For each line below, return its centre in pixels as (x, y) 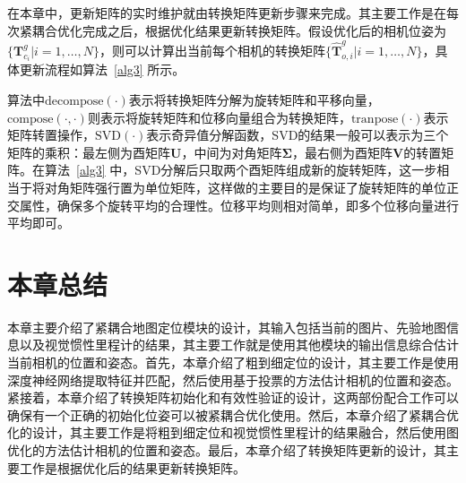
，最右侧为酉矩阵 (343, 152)
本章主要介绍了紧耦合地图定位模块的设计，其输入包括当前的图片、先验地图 (227, 327)
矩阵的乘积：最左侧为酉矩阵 (89, 152)
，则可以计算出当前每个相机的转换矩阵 (213, 50)
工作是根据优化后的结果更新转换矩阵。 (132, 467)
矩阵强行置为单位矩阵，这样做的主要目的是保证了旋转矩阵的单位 (258, 187)
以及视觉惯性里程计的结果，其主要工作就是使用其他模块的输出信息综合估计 (239, 345)
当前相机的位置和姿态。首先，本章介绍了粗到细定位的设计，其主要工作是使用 (233, 362)
